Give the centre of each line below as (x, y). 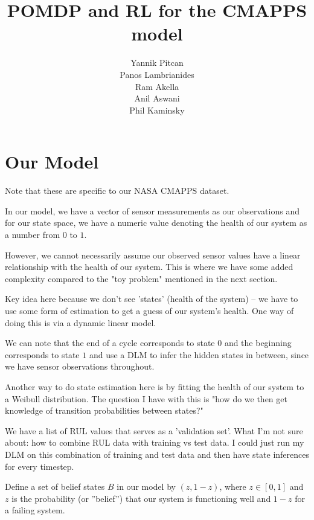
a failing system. (35, 510)
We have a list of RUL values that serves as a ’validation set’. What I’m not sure (154, 430)
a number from (33, 234)
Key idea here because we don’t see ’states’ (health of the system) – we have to (152, 299)
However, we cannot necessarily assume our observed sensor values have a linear (153, 255)
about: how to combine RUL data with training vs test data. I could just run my (155, 442)
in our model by (146, 486)
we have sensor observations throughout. (80, 366)
